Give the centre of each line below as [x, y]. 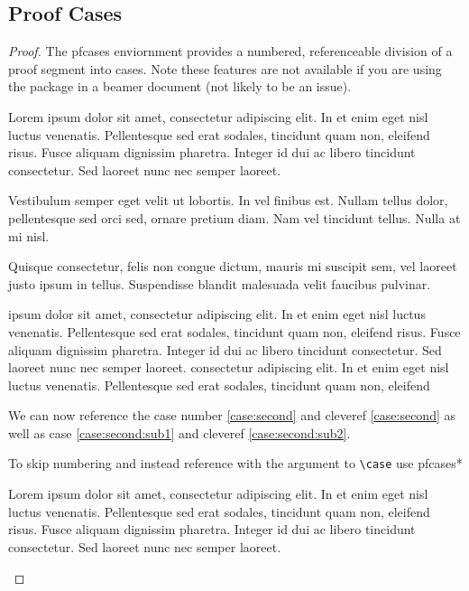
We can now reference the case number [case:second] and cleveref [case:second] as [232, 415]
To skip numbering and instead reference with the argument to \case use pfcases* [235, 463]
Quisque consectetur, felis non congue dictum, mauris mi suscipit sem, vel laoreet [233, 266]
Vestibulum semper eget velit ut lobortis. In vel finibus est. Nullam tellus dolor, [228, 200]
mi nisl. [29, 235]
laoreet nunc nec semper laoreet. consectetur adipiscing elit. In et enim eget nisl [229, 367]
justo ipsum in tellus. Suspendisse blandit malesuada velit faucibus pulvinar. [220, 283]
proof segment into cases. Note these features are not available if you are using [225, 68]
